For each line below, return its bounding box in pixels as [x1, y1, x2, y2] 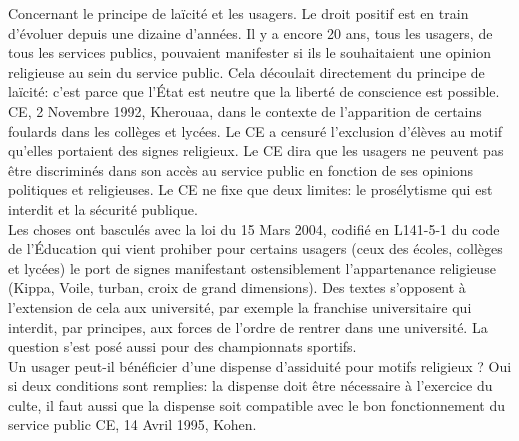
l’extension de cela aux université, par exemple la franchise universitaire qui [8, 296, 472, 317]
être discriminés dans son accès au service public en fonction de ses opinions [8, 159, 474, 180]
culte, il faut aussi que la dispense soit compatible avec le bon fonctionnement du [8, 394, 505, 415]
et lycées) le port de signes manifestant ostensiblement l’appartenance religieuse [8, 257, 496, 278]
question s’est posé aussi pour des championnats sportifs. [8, 336, 357, 357]
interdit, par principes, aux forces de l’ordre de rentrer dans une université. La [8, 316, 488, 337]
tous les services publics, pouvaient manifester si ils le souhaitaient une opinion [8, 42, 491, 63]
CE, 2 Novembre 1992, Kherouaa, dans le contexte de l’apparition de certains [8, 100, 482, 121]
